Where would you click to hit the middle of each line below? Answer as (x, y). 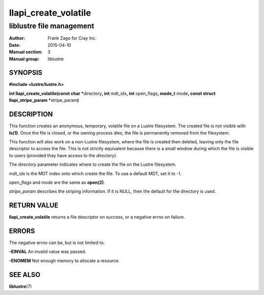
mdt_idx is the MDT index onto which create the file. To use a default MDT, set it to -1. (95, 173)
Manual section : (26, 52)
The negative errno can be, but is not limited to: (57, 243)
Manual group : (24, 59)
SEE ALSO (25, 275)
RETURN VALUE (34, 205)
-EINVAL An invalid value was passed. (48, 251)
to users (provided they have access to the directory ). (63, 155)
